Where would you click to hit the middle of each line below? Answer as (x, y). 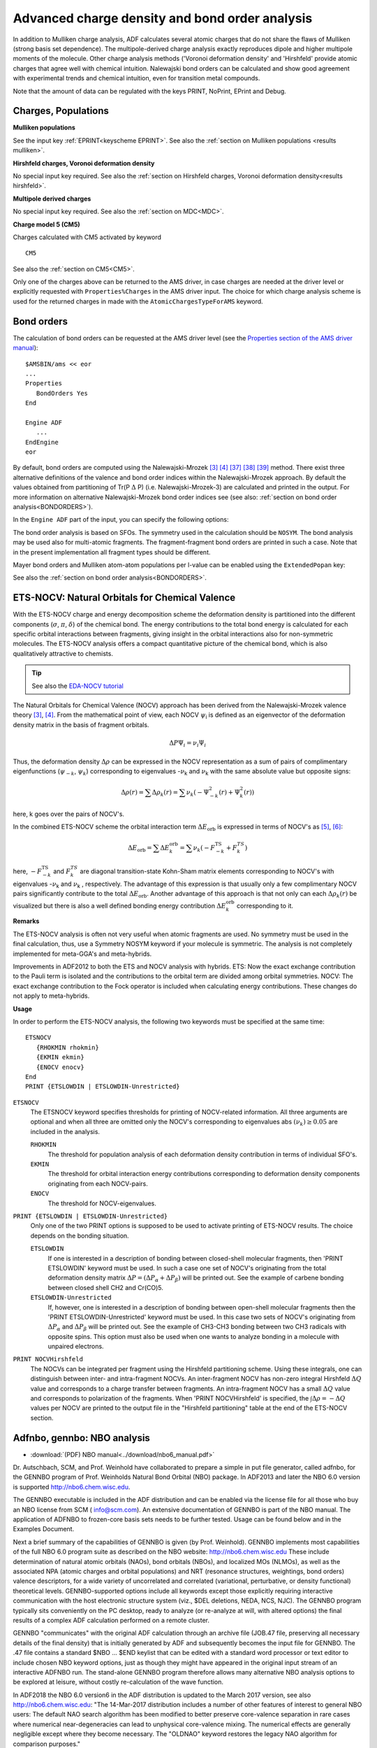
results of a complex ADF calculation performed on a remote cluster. (111, 1620)
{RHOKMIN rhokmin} (67, 1047)
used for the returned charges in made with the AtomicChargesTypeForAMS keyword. (138, 301)
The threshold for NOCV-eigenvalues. (102, 1203)
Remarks (26, 921)
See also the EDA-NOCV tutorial (77, 686)
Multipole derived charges (52, 199)
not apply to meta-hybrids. (51, 996)
